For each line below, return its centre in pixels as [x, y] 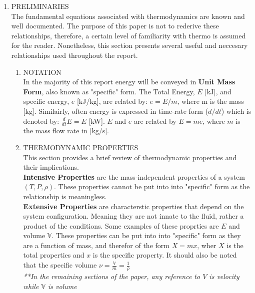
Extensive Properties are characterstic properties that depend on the [133, 206]
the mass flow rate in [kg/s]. [66, 131]
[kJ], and [218, 91]
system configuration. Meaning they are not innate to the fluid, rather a [133, 216]
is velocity [224, 276]
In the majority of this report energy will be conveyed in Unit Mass [129, 82]
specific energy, [46, 101]
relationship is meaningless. [65, 196]
